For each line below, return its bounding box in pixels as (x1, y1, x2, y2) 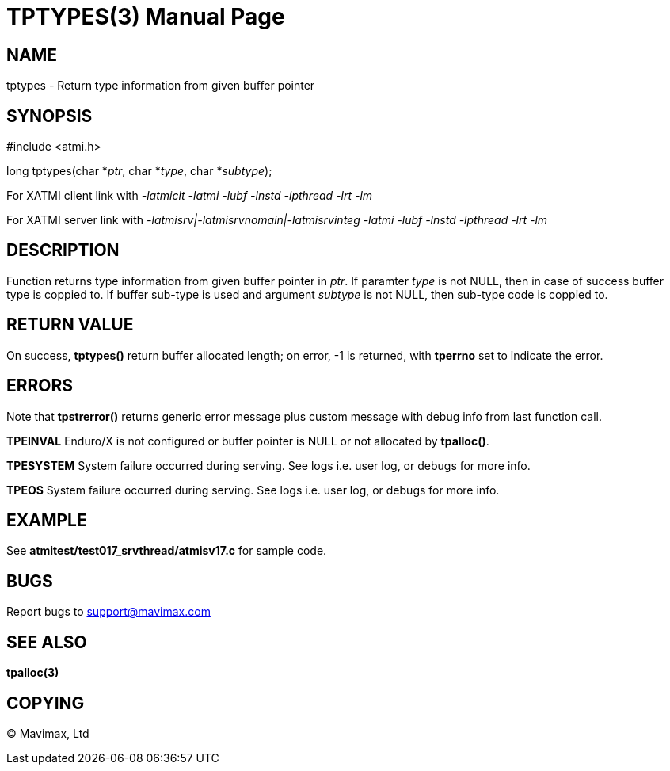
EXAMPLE (6, 510, 87, 530)
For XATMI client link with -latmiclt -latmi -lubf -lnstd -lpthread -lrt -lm (6, 189, 373, 203)
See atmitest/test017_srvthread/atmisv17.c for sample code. (6, 544, 327, 558)
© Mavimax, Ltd (6, 726, 89, 740)
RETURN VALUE (6, 315, 134, 335)
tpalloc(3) (6, 666, 59, 680)
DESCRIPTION (6, 240, 120, 261)
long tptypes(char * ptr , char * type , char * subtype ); (6, 164, 272, 178)
